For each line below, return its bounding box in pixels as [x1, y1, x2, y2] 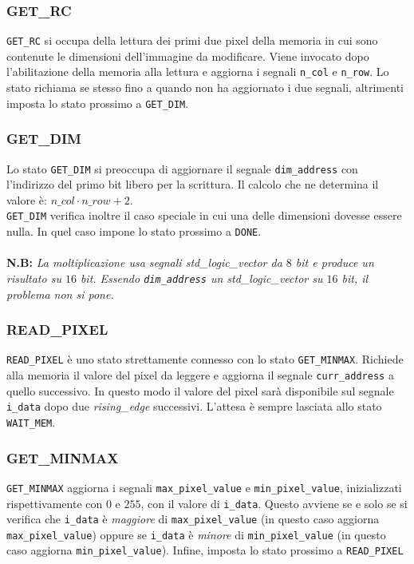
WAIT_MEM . [6, 413, 56, 430]
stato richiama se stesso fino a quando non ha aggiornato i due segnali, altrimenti [6, 79, 404, 96]
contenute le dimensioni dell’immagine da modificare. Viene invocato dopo [6, 47, 369, 64]
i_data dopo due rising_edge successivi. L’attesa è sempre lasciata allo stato [6, 398, 382, 415]
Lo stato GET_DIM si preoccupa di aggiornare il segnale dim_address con [6, 160, 358, 177]
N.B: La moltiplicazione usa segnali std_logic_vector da [6, 254, 282, 271]
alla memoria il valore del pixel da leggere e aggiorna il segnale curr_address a [6, 367, 394, 383]
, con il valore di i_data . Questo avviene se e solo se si [140, 494, 408, 511]
